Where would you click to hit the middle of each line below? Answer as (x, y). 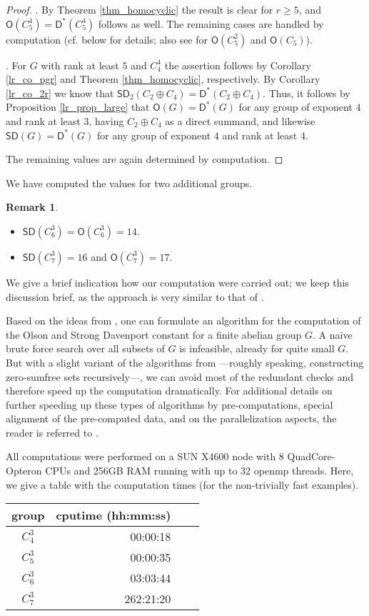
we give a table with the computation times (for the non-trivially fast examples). (182, 484)
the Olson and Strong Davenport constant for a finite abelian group (154, 334)
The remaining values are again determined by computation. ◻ (145, 159)
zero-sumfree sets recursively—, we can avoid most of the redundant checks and (180, 376)
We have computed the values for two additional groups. (129, 183)
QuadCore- (311, 456)
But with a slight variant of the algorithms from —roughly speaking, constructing (185, 362)
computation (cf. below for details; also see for (107, 39)
